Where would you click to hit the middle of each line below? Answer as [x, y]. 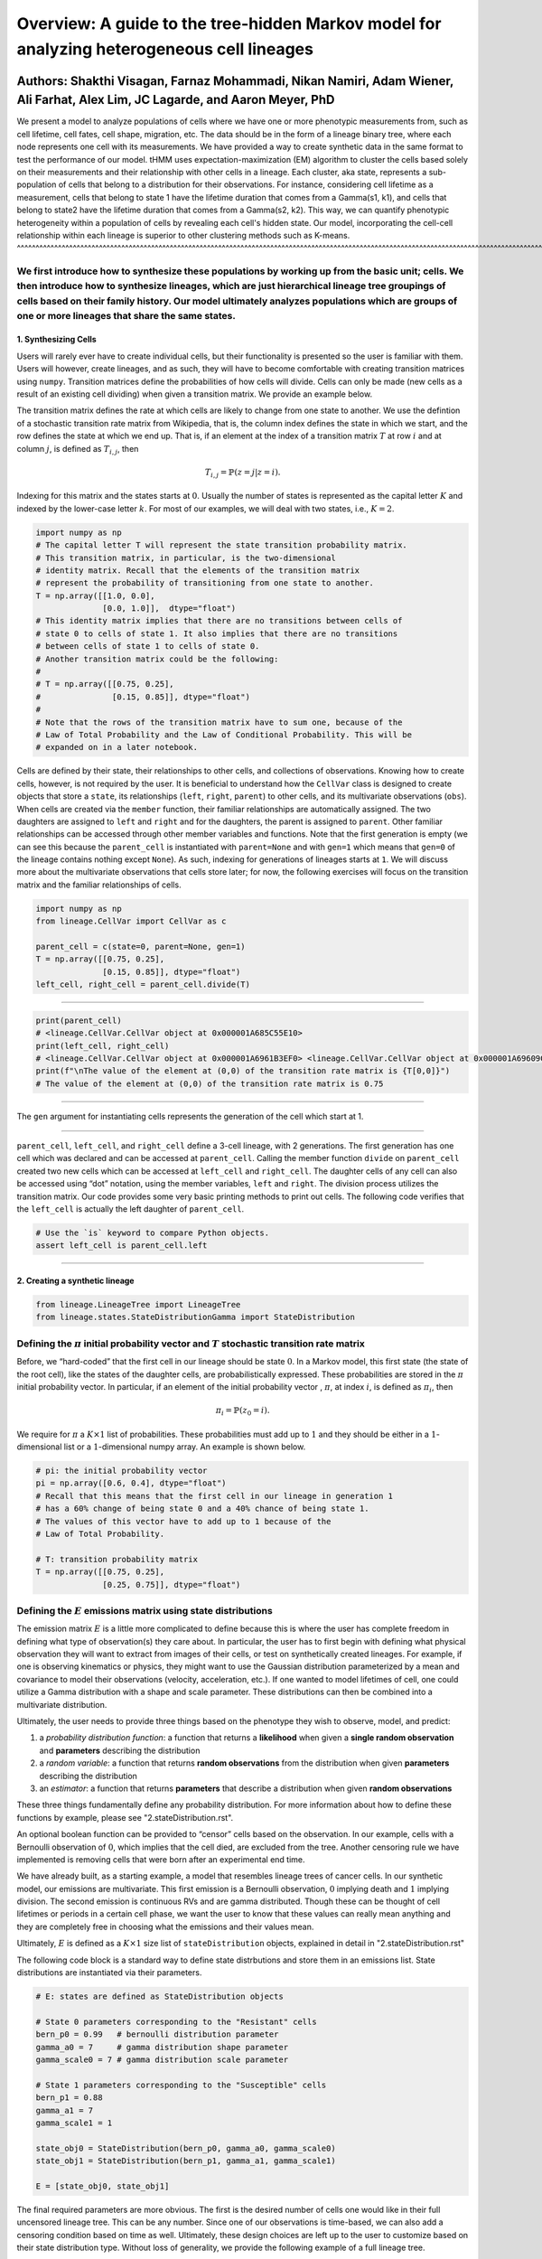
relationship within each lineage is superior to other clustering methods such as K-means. [183, 235]
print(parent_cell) [79, 1020]
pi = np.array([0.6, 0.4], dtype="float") [131, 1483]
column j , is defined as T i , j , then [78, 450]
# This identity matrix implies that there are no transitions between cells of [219, 621]
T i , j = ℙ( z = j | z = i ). [243, 473]
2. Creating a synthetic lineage [75, 1281]
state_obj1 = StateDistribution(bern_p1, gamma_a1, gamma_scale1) [186, 2161]
